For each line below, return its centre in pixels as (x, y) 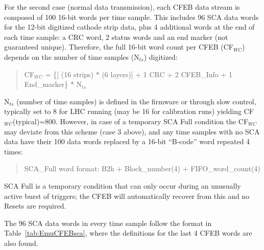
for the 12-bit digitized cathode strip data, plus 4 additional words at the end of (129, 27)
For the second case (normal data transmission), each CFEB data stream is (122, 7)
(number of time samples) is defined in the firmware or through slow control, (136, 101)
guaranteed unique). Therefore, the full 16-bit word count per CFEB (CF (119, 47)
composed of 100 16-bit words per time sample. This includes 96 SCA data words (131, 17)
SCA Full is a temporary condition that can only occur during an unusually (123, 185)
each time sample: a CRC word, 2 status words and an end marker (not (116, 37)
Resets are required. (35, 206)
